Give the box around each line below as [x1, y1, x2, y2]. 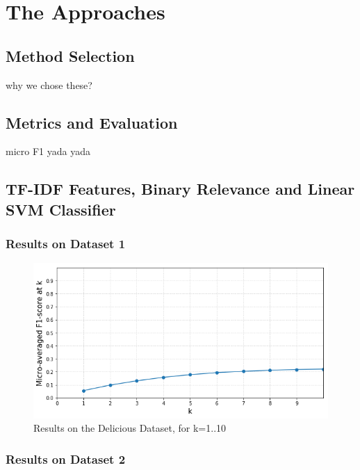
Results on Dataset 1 [6, 235, 126, 252]
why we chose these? [6, 77, 92, 92]
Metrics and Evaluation [6, 111, 178, 133]
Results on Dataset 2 [6, 450, 126, 467]
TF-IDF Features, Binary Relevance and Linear [6, 178, 355, 200]
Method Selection [6, 44, 135, 66]
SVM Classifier [6, 198, 116, 220]
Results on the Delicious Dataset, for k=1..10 [33, 421, 227, 435]
